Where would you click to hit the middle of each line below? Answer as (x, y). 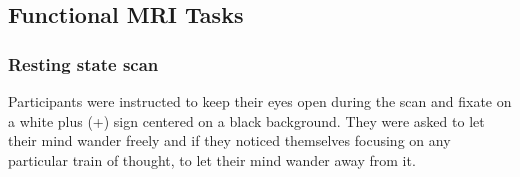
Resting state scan (83, 63)
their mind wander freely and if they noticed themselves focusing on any (229, 140)
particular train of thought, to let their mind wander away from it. (212, 159)
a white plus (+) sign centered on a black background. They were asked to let (246, 120)
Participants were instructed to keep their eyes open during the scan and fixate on (260, 101)
